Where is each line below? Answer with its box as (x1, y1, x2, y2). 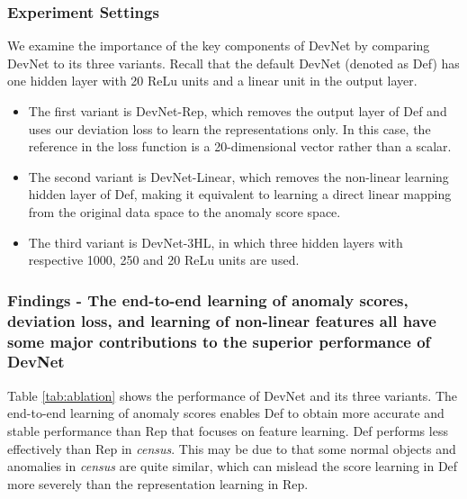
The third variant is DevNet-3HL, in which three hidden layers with (28, 232, 403, 251)
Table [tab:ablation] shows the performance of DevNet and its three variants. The (7, 386, 458, 404)
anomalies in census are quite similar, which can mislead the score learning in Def (7, 457, 458, 476)
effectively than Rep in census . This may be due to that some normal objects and (7, 439, 456, 458)
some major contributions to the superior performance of (7, 330, 431, 352)
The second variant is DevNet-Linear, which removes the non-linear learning (28, 167, 449, 186)
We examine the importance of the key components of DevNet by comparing (7, 36, 430, 55)
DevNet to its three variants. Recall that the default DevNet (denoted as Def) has (7, 53, 460, 72)
